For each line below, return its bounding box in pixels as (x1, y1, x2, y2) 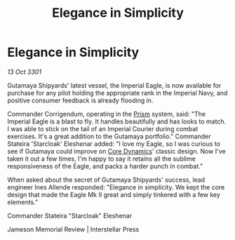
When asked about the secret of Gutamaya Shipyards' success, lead (7, 175, 206, 184)
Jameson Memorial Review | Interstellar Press (7, 225, 140, 233)
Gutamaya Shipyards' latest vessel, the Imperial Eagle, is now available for (7, 81, 222, 89)
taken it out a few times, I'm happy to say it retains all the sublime (7, 154, 196, 163)
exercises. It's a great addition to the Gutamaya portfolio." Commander (7, 132, 211, 140)
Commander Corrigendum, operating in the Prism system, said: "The (7, 109, 206, 118)
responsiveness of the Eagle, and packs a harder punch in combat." (7, 161, 203, 170)
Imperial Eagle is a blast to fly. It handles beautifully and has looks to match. (7, 117, 227, 126)
